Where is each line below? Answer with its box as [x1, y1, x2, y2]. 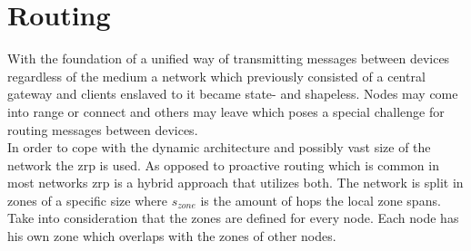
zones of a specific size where [7, 190, 167, 209]
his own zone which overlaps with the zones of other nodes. [7, 227, 336, 246]
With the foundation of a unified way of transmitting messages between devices [7, 49, 450, 68]
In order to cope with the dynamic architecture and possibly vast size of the [7, 138, 431, 157]
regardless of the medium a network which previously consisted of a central [7, 66, 426, 85]
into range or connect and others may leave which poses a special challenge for [7, 101, 445, 121]
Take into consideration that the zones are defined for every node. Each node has [7, 208, 459, 227]
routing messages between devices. [7, 120, 198, 139]
